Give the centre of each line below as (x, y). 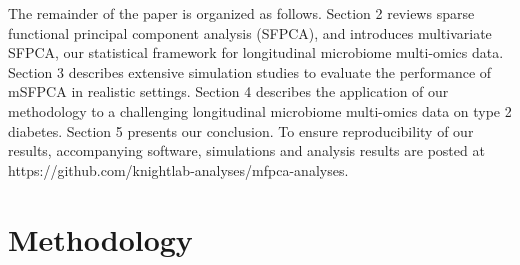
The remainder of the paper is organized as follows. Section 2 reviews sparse (241, 13)
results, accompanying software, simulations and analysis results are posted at (246, 150)
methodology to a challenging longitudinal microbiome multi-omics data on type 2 (260, 110)
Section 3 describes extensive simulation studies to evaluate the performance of (250, 71)
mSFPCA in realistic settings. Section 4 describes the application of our (228, 91)
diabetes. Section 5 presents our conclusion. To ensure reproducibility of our (241, 130)
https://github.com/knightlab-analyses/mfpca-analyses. (178, 169)
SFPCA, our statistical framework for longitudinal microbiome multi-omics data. (256, 52)
